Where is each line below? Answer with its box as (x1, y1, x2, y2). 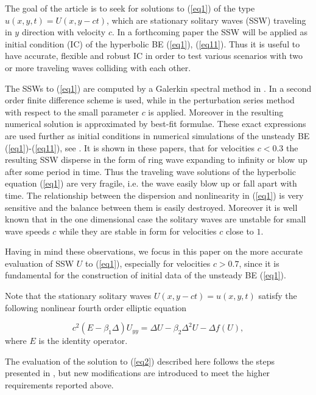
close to (225, 224, 254, 237)
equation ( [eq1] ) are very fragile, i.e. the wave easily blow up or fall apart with (5, 177, 297, 190)
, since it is (239, 256, 279, 269)
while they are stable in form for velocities (59, 224, 217, 237)
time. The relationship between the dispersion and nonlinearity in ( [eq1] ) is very (5, 188, 304, 201)
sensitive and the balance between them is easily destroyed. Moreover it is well (5, 201, 298, 213)
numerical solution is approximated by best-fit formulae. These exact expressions (5, 117, 306, 130)
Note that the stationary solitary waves (5, 289, 152, 302)
